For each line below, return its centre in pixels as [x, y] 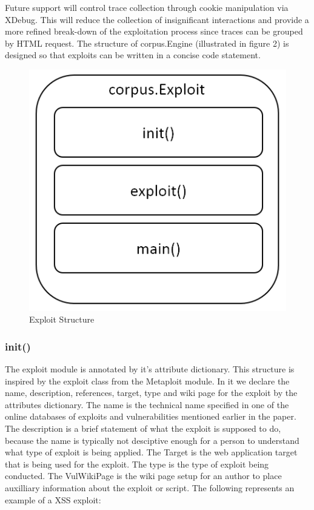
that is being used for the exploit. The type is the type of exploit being [137, 464]
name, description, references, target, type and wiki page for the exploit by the [151, 393]
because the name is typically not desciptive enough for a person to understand [152, 440]
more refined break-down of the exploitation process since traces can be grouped [154, 31]
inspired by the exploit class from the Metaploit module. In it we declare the [147, 381]
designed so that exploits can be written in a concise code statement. [133, 55]
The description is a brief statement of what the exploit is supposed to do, [143, 428]
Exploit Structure [62, 319]
